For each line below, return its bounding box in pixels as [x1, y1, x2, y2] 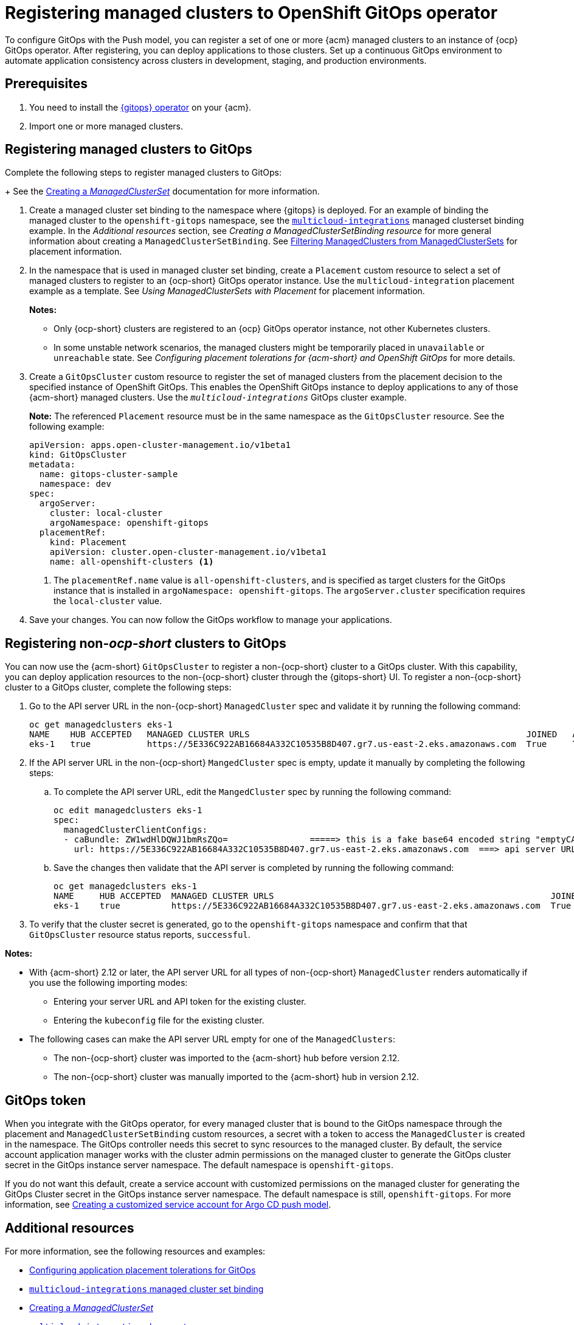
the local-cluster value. [54, 596, 162, 607]
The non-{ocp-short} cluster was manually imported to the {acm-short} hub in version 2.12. [54, 1072, 419, 1082]
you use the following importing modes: [29, 977, 188, 988]
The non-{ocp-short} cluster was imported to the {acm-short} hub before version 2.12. [54, 1053, 400, 1064]
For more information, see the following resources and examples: [5, 1245, 266, 1256]
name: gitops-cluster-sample [39, 469, 178, 480]
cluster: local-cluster [49, 508, 163, 518]
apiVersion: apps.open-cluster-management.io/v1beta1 [29, 440, 291, 450]
